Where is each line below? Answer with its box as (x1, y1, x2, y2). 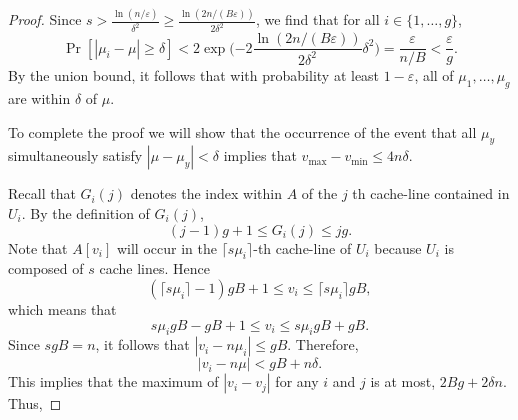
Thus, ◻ (8, 393, 62, 414)
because (374, 237, 422, 258)
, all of (414, 65, 454, 86)
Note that (8, 237, 68, 258)
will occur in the (116, 237, 217, 258)
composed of (8, 258, 84, 279)
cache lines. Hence (99, 258, 210, 279)
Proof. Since (8, 9, 82, 30)
